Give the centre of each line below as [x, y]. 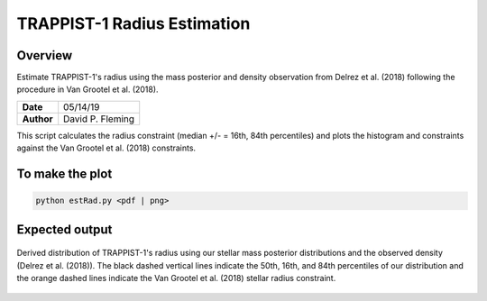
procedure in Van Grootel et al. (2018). [87, 89]
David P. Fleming [99, 119]
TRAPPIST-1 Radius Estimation [133, 23]
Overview [45, 55]
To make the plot [64, 174]
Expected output [64, 229]
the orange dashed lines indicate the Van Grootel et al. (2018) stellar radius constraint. [176, 278]
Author [37, 119]
